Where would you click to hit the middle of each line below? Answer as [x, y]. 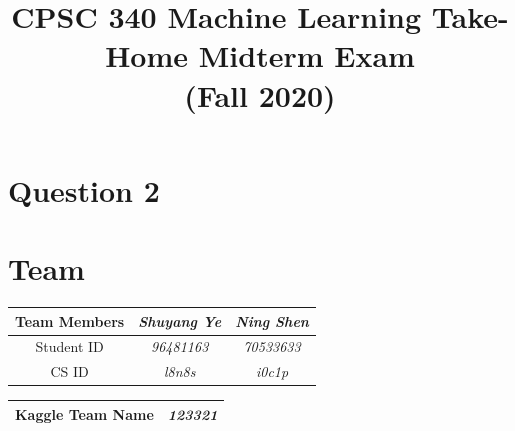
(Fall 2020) [260, 94]
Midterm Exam [306, 55]
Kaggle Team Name [84, 413]
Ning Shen [272, 320]
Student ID [69, 346]
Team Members [70, 320]
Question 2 [84, 189]
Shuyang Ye [180, 320]
